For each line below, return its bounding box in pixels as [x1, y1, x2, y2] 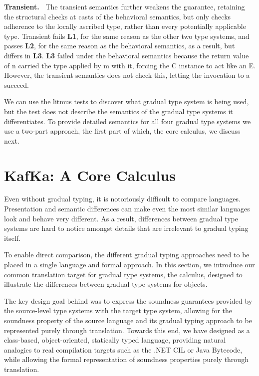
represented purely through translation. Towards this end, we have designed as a [4, 325, 250, 335]
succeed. [4, 79, 29, 90]
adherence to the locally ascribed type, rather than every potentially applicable [4, 21, 246, 31]
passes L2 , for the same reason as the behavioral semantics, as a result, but [4, 40, 235, 51]
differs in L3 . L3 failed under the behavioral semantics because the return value [4, 50, 249, 60]
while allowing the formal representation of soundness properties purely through [4, 354, 249, 365]
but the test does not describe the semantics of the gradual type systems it [4, 106, 233, 116]
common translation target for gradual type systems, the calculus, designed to [4, 269, 243, 279]
